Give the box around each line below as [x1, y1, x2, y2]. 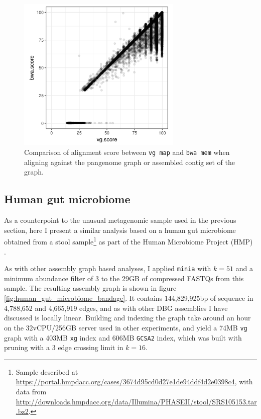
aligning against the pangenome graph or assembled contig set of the [24, 156, 235, 167]
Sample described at [16, 366, 78, 377]
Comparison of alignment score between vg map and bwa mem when [24, 147, 230, 157]
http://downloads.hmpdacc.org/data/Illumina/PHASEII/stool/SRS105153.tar [16, 396, 257, 406]
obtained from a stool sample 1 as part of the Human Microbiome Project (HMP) [4, 235, 253, 247]
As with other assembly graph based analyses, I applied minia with [4, 263, 211, 274]
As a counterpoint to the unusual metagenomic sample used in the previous [4, 215, 236, 225]
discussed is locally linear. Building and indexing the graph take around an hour [4, 312, 251, 323]
